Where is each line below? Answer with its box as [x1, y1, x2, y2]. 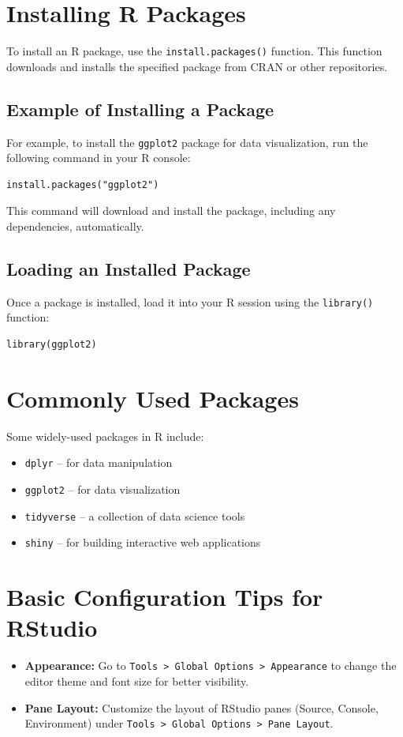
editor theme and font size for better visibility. [24, 672, 249, 689]
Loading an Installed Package [6, 257, 251, 280]
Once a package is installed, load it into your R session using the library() [6, 293, 374, 310]
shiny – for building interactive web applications [24, 534, 261, 551]
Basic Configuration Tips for [6, 581, 323, 613]
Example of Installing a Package [6, 96, 274, 121]
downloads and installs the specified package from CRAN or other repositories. [6, 58, 388, 74]
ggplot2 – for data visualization [24, 481, 181, 498]
